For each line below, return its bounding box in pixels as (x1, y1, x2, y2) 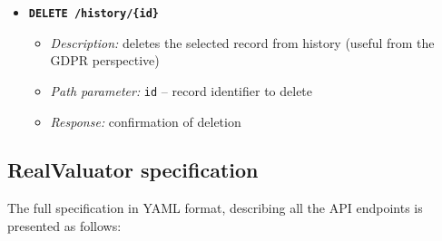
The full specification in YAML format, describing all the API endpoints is (7, 198, 423, 217)
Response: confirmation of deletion (50, 111, 241, 130)
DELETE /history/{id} (28, 7, 159, 20)
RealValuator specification (7, 156, 259, 184)
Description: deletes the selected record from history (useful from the (50, 33, 435, 52)
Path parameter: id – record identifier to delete (50, 81, 313, 100)
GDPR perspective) (50, 51, 160, 70)
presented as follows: (7, 216, 122, 235)
